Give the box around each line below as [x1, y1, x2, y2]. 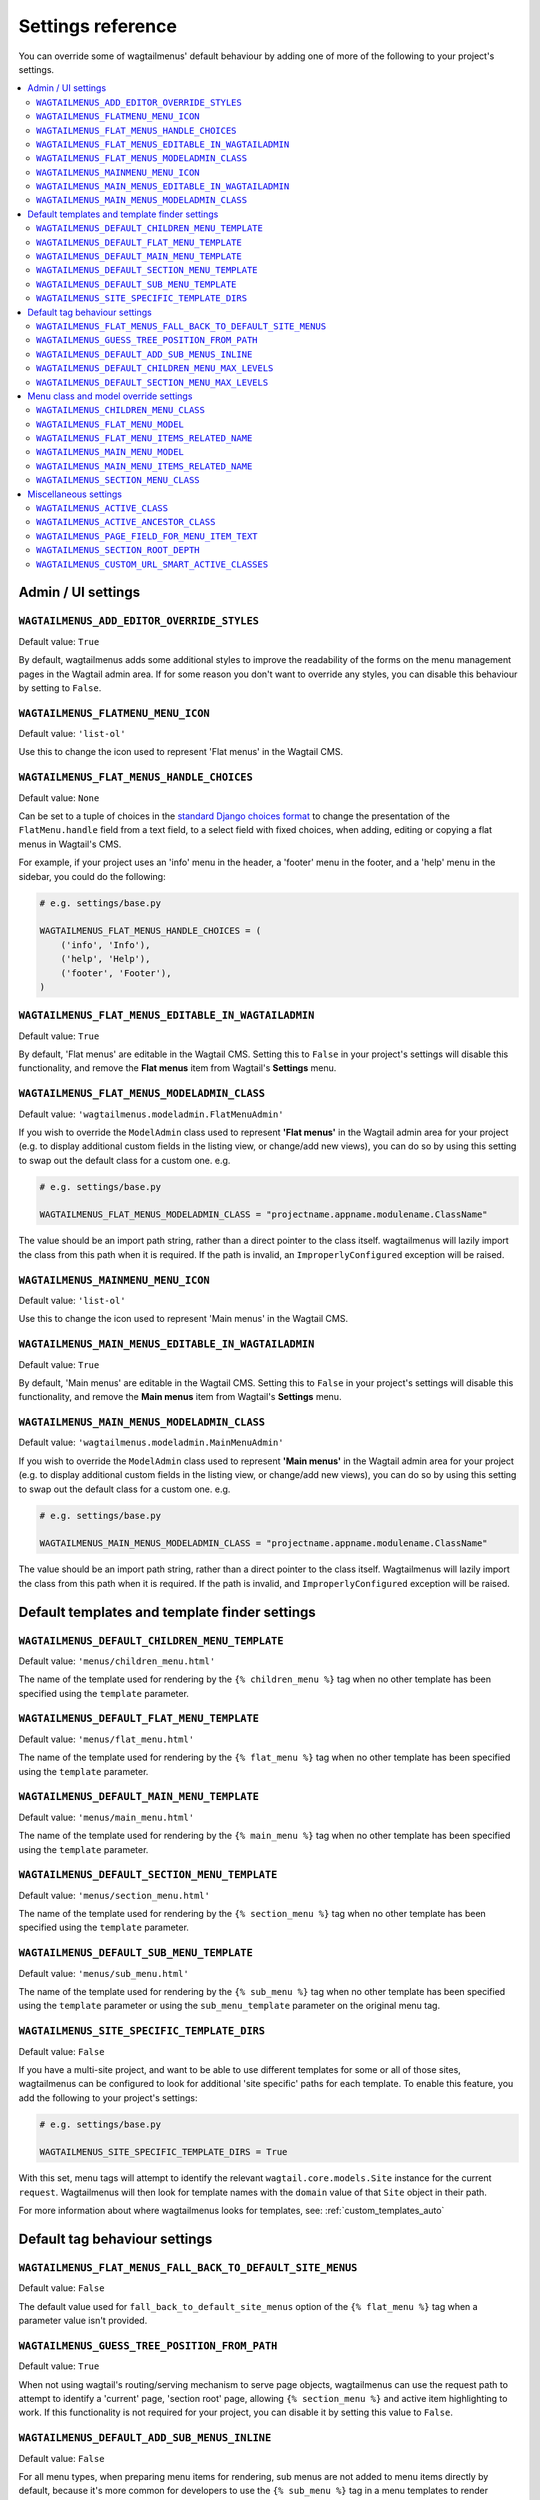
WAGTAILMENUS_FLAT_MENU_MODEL [36, 418, 185, 430]
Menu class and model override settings [27, 390, 193, 402]
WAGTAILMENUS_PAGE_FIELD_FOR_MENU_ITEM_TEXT [36, 530, 259, 542]
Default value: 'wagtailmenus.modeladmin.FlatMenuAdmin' [18, 1108, 284, 1120]
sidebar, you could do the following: [18, 870, 166, 882]
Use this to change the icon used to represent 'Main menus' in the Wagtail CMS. [18, 1313, 349, 1325]
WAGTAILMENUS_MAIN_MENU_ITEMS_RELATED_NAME [36, 460, 253, 472]
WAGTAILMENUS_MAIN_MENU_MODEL [36, 446, 185, 458]
